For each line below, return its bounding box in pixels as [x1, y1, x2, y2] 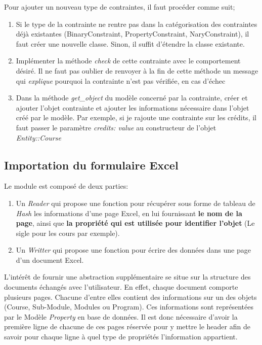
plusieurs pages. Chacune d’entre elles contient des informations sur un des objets [4, 291, 257, 302]
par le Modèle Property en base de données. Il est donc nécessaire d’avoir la [4, 311, 238, 322]
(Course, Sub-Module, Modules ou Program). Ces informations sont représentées [4, 301, 253, 312]
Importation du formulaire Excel [4, 157, 179, 172]
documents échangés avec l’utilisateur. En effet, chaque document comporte [4, 282, 238, 292]
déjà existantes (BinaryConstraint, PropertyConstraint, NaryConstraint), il [16, 28, 249, 39]
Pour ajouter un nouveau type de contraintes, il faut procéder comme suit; [4, 2, 235, 12]
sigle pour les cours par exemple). [16, 227, 120, 238]
